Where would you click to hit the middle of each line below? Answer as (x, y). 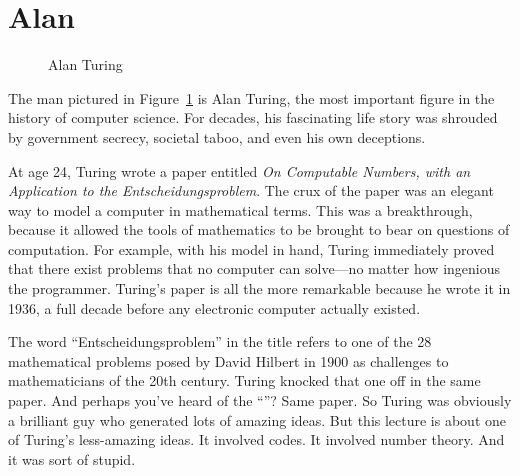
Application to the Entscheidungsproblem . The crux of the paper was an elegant (251, 190)
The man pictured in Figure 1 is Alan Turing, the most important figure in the (251, 97)
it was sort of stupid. (72, 458)
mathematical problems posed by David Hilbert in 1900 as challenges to (228, 360)
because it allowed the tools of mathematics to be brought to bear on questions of (259, 229)
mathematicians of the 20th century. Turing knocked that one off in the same (244, 380)
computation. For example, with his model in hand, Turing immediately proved (251, 248)
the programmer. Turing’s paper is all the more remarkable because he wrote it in (259, 288)
